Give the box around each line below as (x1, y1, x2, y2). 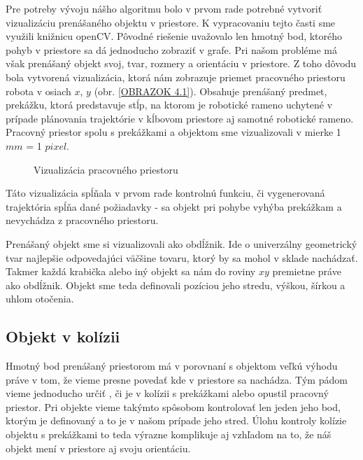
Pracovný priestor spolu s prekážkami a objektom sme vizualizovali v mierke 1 (6, 125, 341, 139)
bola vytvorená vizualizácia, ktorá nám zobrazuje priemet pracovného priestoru (6, 69, 346, 84)
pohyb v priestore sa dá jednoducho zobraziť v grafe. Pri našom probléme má (6, 42, 337, 57)
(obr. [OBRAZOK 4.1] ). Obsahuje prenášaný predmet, (94, 83, 327, 98)
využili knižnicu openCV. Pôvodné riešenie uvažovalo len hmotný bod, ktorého (6, 29, 343, 43)
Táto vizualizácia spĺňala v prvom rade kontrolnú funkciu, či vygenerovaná (6, 186, 325, 200)
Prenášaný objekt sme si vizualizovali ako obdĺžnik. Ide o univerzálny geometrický (6, 236, 357, 251)
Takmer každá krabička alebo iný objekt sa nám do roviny (6, 264, 256, 279)
